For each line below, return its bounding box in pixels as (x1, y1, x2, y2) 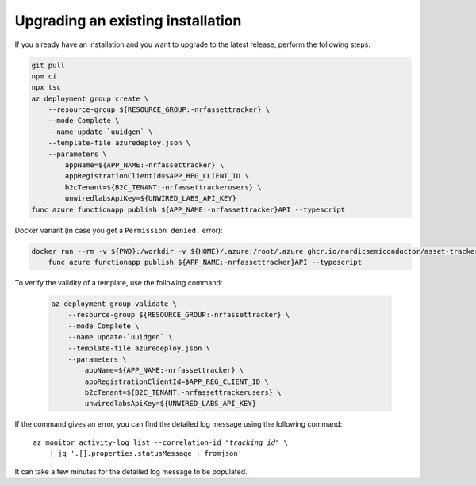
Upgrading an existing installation (14, 12, 242, 29)
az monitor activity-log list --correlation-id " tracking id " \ (33, 438, 289, 447)
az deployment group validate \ (51, 299, 178, 308)
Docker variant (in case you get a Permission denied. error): (14, 225, 223, 235)
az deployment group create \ (31, 94, 149, 103)
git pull (31, 60, 66, 70)
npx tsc (31, 83, 61, 92)
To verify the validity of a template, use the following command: (14, 277, 223, 287)
